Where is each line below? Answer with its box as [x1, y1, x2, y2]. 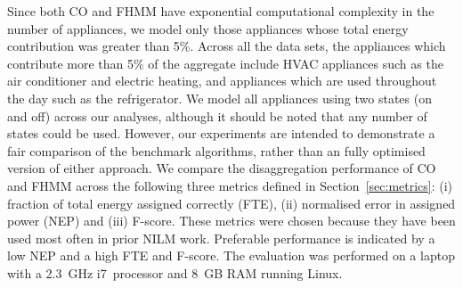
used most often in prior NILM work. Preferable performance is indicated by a [7, 228, 435, 247]
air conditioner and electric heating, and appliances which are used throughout [7, 71, 437, 90]
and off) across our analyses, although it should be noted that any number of [7, 106, 427, 125]
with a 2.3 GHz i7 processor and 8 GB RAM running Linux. [7, 263, 343, 282]
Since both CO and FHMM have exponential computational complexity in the [7, 2, 435, 20]
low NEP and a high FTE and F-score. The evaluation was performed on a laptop [7, 246, 455, 265]
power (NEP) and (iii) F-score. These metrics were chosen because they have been [7, 211, 456, 230]
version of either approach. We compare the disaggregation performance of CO [7, 159, 436, 177]
